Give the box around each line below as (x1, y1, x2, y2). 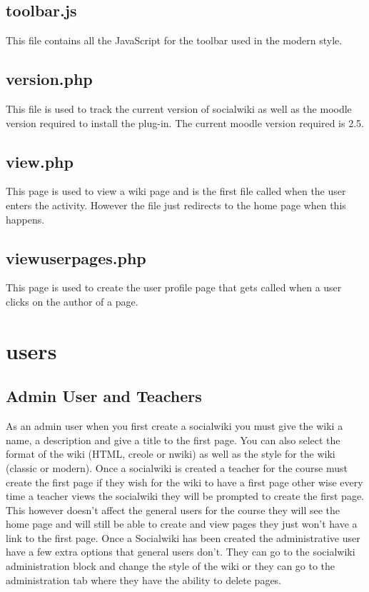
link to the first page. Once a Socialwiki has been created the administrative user (6, 530, 360, 545)
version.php (6, 68, 93, 90)
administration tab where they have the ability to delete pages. (6, 572, 282, 587)
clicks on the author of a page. (6, 294, 138, 308)
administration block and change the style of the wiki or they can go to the (6, 558, 335, 573)
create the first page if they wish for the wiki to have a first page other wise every (6, 474, 363, 489)
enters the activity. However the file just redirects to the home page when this (6, 197, 346, 212)
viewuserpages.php (6, 246, 146, 269)
